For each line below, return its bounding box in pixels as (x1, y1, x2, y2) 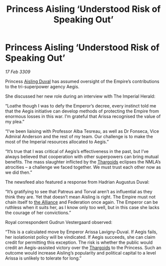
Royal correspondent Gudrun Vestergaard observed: (5, 219, 113, 225)
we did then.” (5, 169, 32, 175)
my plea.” (5, 118, 25, 124)
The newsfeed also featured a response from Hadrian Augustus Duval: (5, 179, 150, 185)
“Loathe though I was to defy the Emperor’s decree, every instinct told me (5, 103, 157, 108)
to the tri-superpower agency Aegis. (5, 83, 80, 90)
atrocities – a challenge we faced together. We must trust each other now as (5, 164, 161, 170)
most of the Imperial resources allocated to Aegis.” (5, 139, 109, 145)
